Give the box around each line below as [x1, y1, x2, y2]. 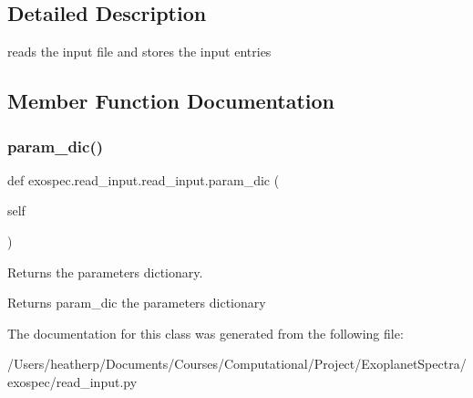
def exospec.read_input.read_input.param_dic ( [7, 170, 280, 189]
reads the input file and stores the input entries [7, 42, 272, 61]
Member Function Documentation [7, 87, 335, 115]
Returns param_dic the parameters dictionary [7, 293, 266, 312]
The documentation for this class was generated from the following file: [7, 323, 404, 342]
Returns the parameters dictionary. [7, 262, 203, 281]
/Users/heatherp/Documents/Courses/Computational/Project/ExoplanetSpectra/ [7, 354, 467, 373]
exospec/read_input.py [7, 372, 138, 391]
